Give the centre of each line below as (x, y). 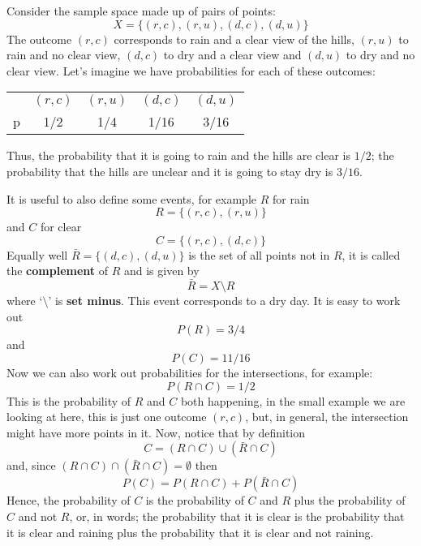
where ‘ (25, 301)
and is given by (161, 271)
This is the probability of (69, 400)
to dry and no (380, 55)
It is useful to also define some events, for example (131, 198)
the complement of (58, 271)
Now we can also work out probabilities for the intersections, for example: (190, 372)
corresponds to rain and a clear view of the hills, (234, 39)
